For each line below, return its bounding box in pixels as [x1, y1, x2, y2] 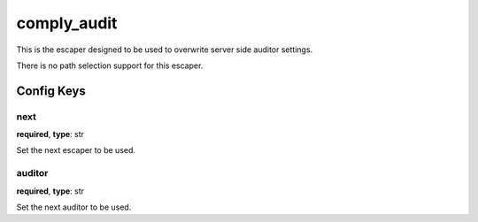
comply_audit [16, 13, 118, 33]
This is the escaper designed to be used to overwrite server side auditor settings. [16, 44, 313, 55]
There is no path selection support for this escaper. [16, 60, 204, 71]
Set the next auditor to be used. [16, 202, 132, 212]
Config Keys [16, 83, 86, 98]
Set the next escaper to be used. [16, 145, 136, 156]
